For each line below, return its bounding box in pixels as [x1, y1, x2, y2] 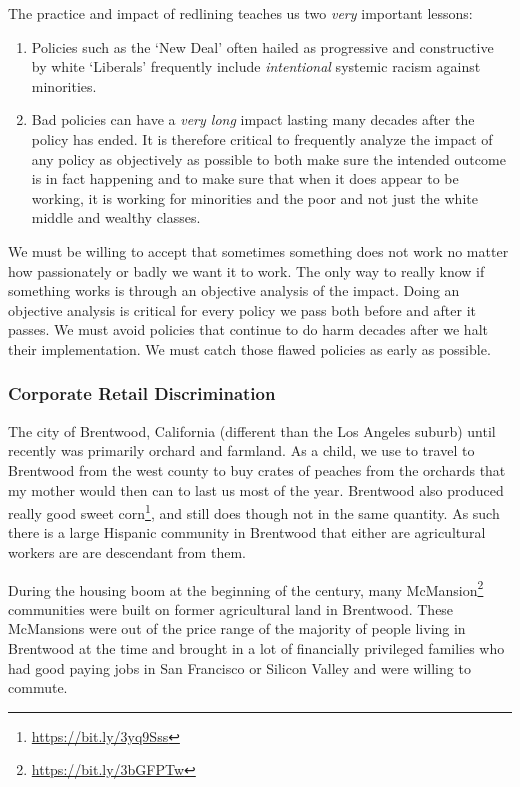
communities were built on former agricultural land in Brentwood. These [8, 598, 454, 619]
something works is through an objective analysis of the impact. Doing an [8, 280, 460, 301]
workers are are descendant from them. [8, 541, 246, 562]
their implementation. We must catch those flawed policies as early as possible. [8, 338, 491, 359]
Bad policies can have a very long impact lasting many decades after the [31, 109, 475, 130]
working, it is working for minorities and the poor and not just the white [31, 187, 478, 208]
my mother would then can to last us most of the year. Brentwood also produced [8, 479, 504, 500]
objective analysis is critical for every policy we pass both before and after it [8, 299, 477, 320]
